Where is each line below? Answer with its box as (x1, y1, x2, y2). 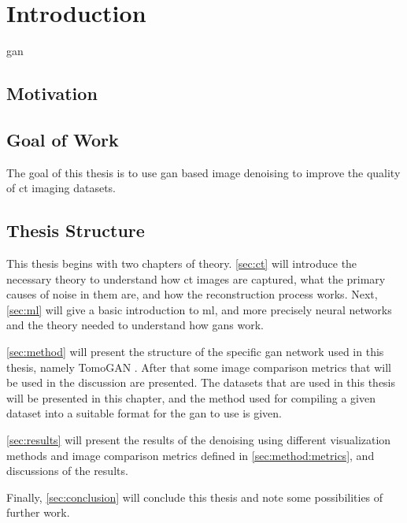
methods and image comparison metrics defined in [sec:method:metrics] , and (6, 447, 375, 463)
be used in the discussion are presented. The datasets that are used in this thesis (6, 374, 396, 391)
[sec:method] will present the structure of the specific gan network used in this (6, 343, 384, 360)
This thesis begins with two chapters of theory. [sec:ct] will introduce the (6, 255, 357, 272)
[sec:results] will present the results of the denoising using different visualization (6, 432, 391, 448)
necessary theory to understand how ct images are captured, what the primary (6, 270, 386, 287)
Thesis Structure (6, 218, 145, 243)
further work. (6, 504, 70, 521)
